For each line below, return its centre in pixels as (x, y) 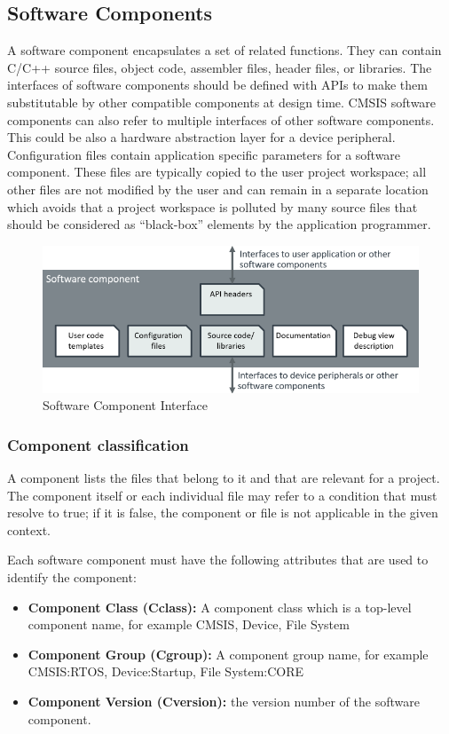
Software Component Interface (125, 405)
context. (29, 529)
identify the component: (72, 577)
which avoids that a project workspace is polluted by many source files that (213, 206)
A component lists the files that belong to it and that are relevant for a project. (224, 478)
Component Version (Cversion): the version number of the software (224, 702)
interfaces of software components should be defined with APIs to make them (217, 85)
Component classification (98, 444)
